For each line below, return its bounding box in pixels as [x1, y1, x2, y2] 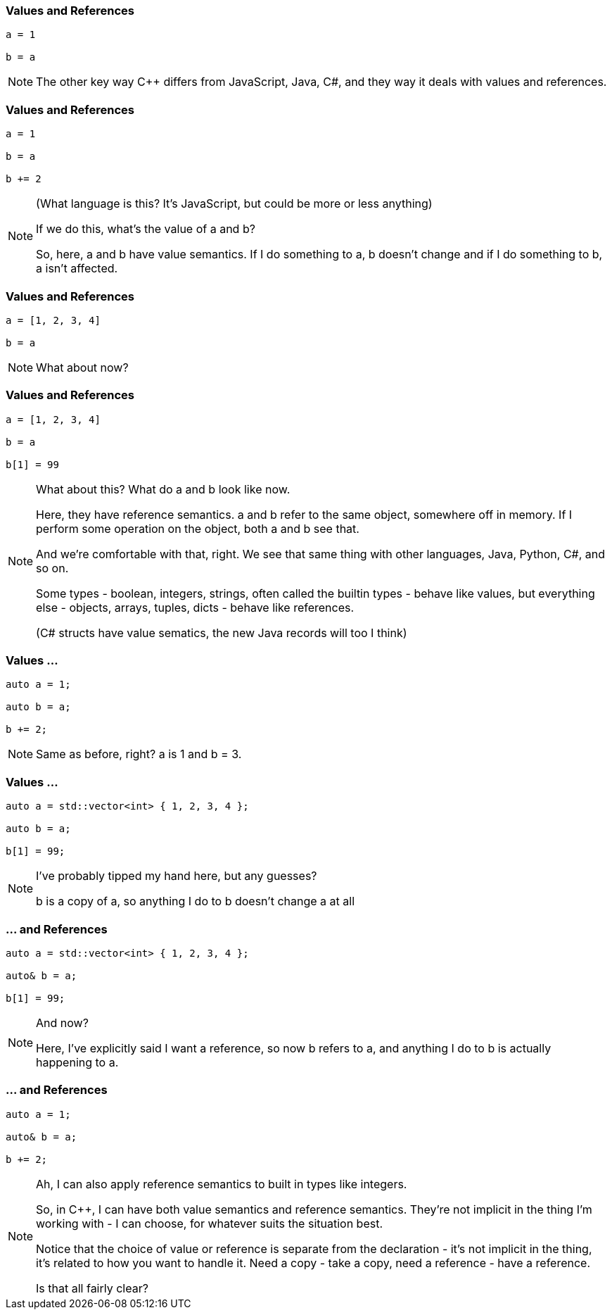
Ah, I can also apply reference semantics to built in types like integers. [36, 1176, 407, 1191]
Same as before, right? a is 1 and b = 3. [36, 747, 242, 762]
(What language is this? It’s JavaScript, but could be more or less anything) [36, 196, 433, 211]
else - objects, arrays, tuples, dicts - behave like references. [36, 600, 355, 615]
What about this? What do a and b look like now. [36, 482, 291, 496]
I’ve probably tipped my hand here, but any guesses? [36, 869, 317, 883]
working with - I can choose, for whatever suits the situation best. [36, 1216, 383, 1231]
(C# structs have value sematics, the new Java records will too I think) [36, 625, 407, 640]
